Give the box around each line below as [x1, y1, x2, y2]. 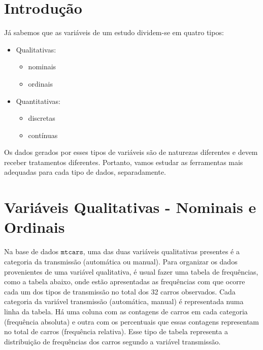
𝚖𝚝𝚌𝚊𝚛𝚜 [60, 249, 83, 256]
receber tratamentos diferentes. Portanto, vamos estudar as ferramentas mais [4, 156, 243, 167]
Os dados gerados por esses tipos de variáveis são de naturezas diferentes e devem [4, 147, 258, 157]
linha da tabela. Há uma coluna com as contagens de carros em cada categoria [4, 306, 248, 316]
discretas [28, 113, 55, 123]
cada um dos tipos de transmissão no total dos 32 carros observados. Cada [4, 286, 236, 297]
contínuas [28, 129, 58, 140]
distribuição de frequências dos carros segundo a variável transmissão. [4, 336, 221, 346]
